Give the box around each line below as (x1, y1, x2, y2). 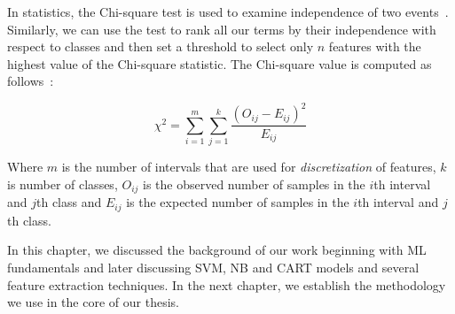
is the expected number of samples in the (126, 193, 349, 211)
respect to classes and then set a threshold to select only (7, 37, 314, 56)
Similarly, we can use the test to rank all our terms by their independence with (7, 19, 436, 38)
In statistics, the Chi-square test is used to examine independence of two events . (7, 3, 449, 20)
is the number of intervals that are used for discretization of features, (61, 157, 436, 176)
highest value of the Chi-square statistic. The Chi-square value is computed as (7, 54, 432, 73)
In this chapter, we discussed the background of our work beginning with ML (7, 241, 427, 259)
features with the (328, 37, 421, 56)
